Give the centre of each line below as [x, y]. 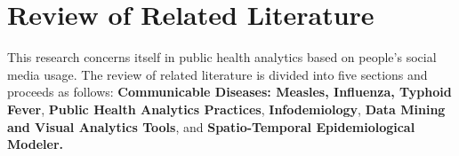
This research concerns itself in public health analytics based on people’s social [222, 57]
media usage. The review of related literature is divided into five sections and [217, 74]
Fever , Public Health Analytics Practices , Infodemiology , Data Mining [226, 109]
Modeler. [36, 144]
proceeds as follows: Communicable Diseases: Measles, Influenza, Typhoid [229, 92]
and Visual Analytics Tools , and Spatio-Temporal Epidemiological [211, 126]
